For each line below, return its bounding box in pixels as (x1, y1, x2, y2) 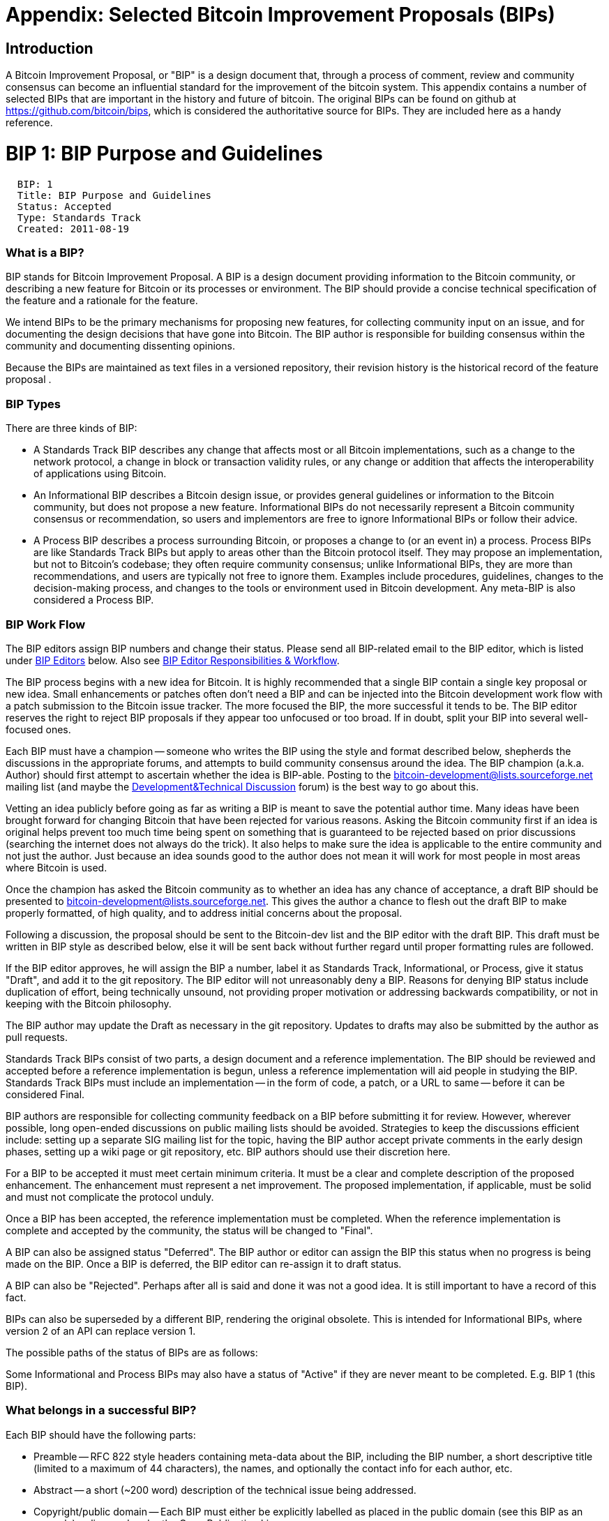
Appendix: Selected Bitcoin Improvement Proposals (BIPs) (6, 3, 555, 27)
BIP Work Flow (6, 617, 86, 631)
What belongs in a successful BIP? (6, 1403, 197, 1418)
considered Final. (6, 1088, 85, 1100)
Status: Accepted (17, 200, 112, 212)
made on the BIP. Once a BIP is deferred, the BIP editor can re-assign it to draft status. (6, 1257, 402, 1270)
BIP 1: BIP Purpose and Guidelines (6, 141, 323, 165)
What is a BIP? (6, 246, 84, 260)
